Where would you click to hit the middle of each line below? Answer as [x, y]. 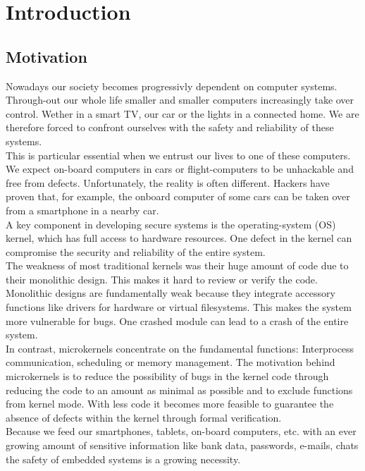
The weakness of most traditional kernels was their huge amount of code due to [177, 265]
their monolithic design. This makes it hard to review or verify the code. [162, 279]
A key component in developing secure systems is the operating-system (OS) [171, 224]
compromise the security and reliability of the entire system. [136, 251]
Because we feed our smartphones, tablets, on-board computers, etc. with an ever [181, 431]
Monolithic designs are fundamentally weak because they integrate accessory [171, 293]
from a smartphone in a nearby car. [82, 210]
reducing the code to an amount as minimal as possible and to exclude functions [179, 390]
